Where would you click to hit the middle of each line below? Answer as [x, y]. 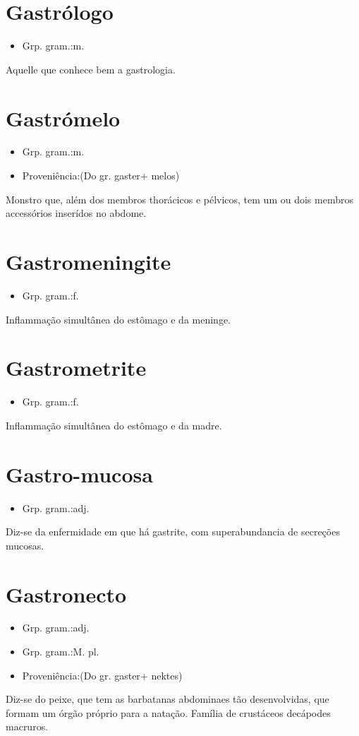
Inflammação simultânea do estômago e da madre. [114, 425]
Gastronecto [66, 594]
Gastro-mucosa [79, 474]
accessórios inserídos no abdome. [76, 213]
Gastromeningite [89, 261]
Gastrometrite [76, 368]
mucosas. [25, 545]
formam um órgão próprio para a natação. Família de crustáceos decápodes [168, 712]
